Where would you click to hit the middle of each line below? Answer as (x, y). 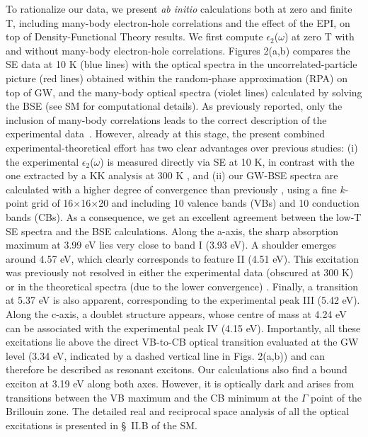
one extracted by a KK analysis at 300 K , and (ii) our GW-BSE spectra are (172, 175)
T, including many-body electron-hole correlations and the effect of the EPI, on (178, 22)
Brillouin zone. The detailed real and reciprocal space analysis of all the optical (178, 411)
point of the (337, 397)
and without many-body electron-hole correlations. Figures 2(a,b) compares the (178, 50)
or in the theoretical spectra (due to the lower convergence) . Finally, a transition (182, 286)
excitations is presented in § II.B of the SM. (102, 425)
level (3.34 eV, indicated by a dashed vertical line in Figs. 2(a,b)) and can (166, 355)
